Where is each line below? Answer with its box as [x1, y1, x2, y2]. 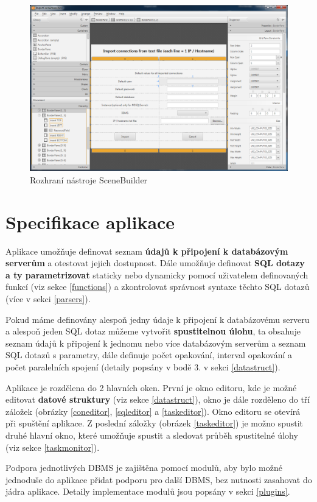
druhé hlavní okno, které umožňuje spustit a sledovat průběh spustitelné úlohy [5, 428, 298, 441]
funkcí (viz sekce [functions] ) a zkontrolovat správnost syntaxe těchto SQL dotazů [5, 280, 310, 293]
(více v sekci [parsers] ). [5, 292, 91, 305]
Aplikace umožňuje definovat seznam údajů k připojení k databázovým [5, 244, 288, 257]
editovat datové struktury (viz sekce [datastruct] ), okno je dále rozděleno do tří [5, 393, 310, 406]
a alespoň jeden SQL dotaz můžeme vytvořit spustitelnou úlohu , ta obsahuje [5, 325, 301, 338]
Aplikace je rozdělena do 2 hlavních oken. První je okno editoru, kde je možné [5, 381, 297, 394]
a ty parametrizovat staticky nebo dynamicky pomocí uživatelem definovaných [5, 268, 308, 281]
